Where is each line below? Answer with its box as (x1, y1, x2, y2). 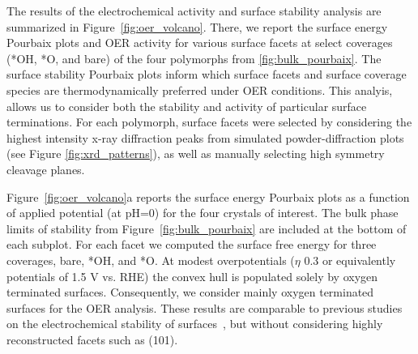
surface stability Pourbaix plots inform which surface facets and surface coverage (6, 66, 407, 83)
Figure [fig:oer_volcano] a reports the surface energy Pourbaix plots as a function (6, 188, 410, 205)
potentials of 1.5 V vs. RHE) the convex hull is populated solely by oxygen (6, 267, 378, 284)
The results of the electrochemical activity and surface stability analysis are (6, 2, 382, 19)
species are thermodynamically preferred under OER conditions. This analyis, (6, 81, 393, 98)
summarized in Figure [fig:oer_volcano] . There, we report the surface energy (6, 18, 388, 35)
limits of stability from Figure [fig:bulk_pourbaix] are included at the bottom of (6, 220, 407, 237)
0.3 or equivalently (304, 251, 396, 268)
